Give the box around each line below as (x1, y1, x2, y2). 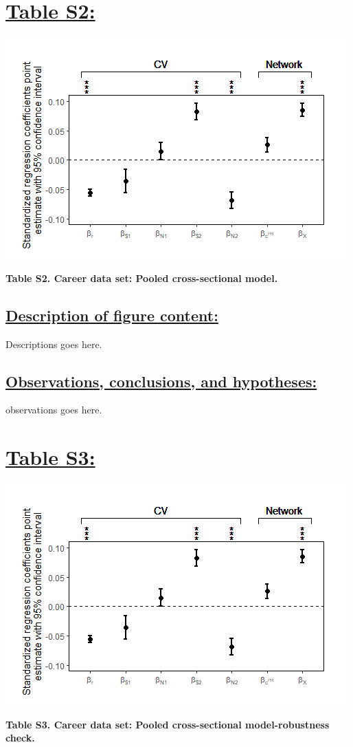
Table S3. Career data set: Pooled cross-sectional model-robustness (5, 717, 330, 731)
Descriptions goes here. (5, 336, 102, 351)
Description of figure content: (5, 304, 218, 325)
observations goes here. (5, 402, 102, 417)
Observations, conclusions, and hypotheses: (5, 370, 317, 391)
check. (5, 730, 35, 745)
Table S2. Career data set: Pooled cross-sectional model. (5, 270, 278, 285)
